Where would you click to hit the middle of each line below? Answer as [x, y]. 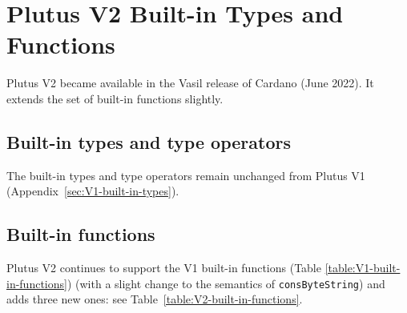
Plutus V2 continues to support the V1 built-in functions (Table [164, 268]
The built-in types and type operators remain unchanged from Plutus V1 [186, 175]
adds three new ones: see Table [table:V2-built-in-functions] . [155, 299]
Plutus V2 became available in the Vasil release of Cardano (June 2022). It [190, 83]
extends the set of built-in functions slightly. [115, 98]
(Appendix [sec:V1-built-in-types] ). [93, 191]
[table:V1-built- [363, 268]
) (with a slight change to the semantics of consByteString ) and [226, 283]
